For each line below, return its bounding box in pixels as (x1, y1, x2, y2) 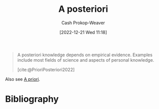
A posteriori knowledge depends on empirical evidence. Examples (17, 52, 153, 58)
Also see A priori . (5, 76, 41, 82)
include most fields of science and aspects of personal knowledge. (17, 57, 155, 63)
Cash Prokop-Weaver (61, 20, 106, 26)
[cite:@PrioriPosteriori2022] (17, 67, 75, 73)
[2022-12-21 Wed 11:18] (59, 29, 107, 35)
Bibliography (5, 94, 59, 105)
